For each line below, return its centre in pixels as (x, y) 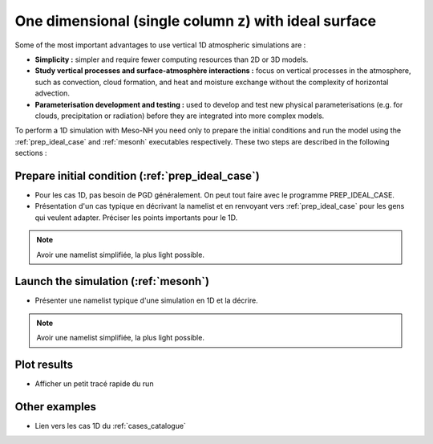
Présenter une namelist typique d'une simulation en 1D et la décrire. (146, 300)
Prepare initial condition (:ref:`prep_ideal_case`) (137, 175)
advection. (52, 93)
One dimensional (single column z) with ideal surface (196, 21)
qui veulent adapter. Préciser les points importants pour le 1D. (136, 218)
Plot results (44, 365)
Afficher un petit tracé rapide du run (94, 384)
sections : (31, 153)
